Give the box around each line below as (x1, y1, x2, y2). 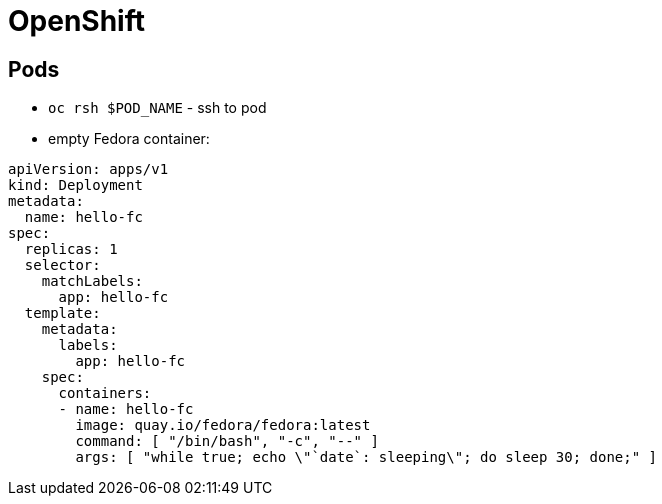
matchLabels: (41, 273, 143, 290)
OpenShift (8, 4, 145, 38)
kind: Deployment (8, 177, 143, 194)
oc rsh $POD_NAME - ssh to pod (48, 99, 267, 117)
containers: (58, 385, 152, 402)
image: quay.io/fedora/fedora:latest (75, 417, 371, 434)
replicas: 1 (24, 241, 118, 258)
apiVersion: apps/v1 (8, 161, 169, 178)
